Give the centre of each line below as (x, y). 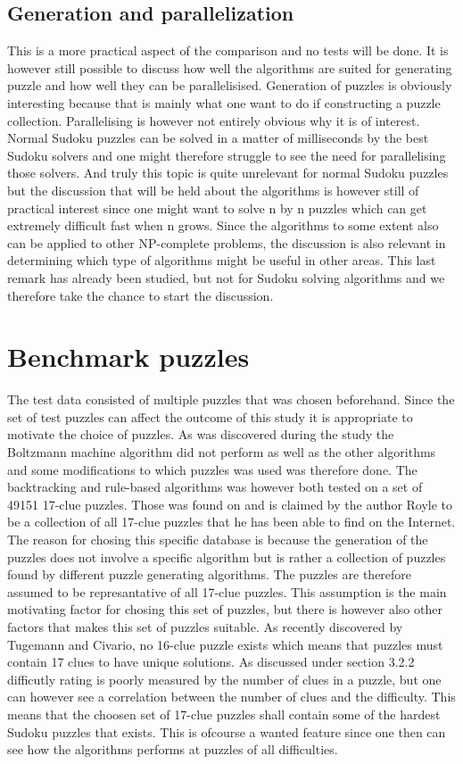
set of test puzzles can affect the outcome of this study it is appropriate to (210, 416)
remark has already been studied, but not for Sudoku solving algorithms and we (226, 277)
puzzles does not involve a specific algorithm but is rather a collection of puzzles (227, 556)
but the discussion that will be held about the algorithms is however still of (213, 190)
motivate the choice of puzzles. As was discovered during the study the (201, 434)
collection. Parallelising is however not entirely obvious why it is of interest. (214, 120)
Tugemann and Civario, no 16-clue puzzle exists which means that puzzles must (225, 644)
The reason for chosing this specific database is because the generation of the (218, 539)
